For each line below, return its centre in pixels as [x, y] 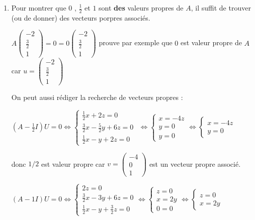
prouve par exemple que [136, 42]
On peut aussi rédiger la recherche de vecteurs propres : [97, 97]
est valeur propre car [73, 163]
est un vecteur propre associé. [195, 163]
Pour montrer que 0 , [44, 8]
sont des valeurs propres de [141, 8]
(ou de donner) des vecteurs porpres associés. [81, 17]
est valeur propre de [211, 42]
